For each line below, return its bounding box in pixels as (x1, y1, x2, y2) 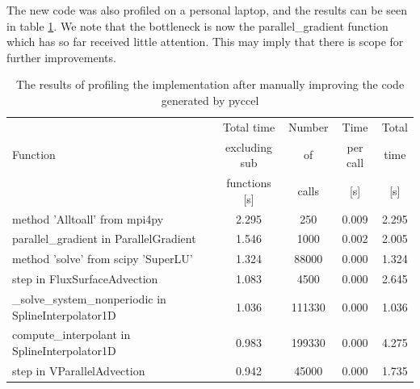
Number (288, 118, 329, 135)
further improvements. (6, 48, 116, 65)
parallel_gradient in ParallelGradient (12, 230, 196, 247)
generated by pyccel (161, 91, 259, 108)
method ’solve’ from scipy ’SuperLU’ (12, 250, 193, 267)
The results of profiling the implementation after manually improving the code (15, 76, 405, 93)
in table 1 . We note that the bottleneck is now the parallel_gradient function (6, 17, 388, 34)
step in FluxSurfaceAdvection (12, 270, 158, 287)
